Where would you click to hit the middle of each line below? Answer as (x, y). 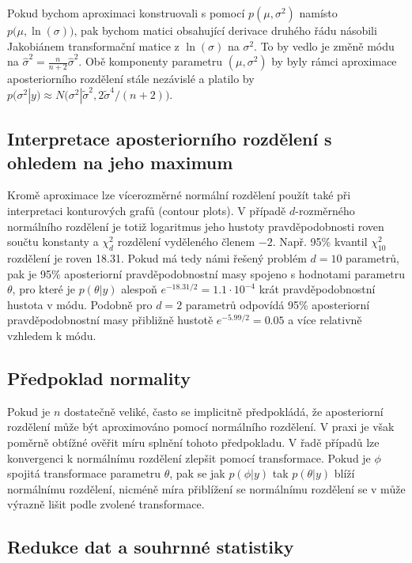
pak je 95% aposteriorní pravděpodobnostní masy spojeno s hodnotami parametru (206, 273)
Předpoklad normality (99, 378)
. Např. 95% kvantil (320, 242)
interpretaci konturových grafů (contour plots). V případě (147, 210)
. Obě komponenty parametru (151, 61)
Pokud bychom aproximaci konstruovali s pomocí (126, 13)
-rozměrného (325, 210)
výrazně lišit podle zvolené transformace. (106, 504)
